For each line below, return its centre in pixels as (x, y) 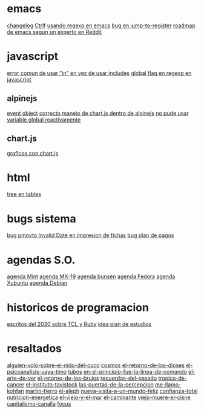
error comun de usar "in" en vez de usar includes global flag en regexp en (99, 73)
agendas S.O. (41, 260)
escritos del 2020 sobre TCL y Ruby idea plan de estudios (79, 324)
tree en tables (24, 194)
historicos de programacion (78, 307)
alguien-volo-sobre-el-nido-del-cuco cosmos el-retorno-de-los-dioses (96, 365)
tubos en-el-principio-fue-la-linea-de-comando (127, 372)
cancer (16, 385)
